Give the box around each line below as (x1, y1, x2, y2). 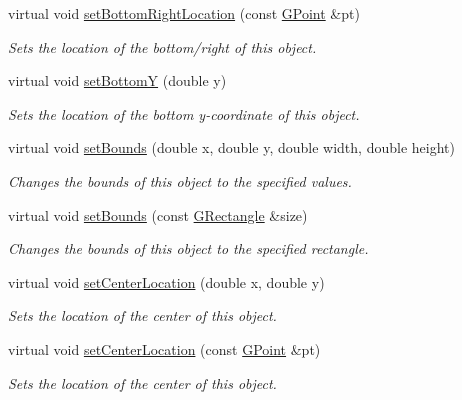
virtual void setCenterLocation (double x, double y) (8, 271, 325, 292)
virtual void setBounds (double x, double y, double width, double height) (8, 137, 455, 158)
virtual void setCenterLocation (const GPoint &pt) (8, 338, 321, 359)
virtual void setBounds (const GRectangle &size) (8, 204, 308, 225)
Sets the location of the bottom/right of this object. (8, 36, 317, 57)
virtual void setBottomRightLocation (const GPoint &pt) (8, 3, 360, 23)
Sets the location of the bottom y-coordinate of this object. (8, 103, 360, 124)
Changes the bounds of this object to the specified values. (8, 170, 352, 191)
